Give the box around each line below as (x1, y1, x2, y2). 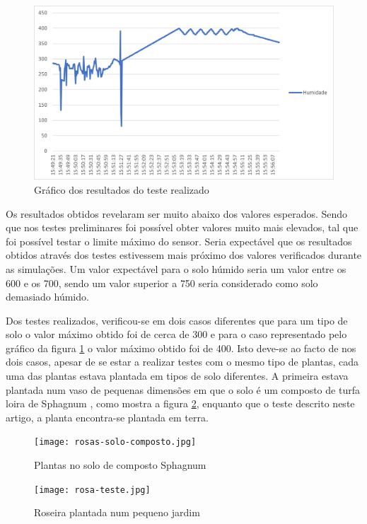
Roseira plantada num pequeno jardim (34, 505, 200, 520)
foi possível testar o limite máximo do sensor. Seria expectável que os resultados (6, 233, 352, 248)
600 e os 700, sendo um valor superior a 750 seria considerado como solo (6, 275, 318, 290)
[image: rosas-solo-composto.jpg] (34, 437, 197, 448)
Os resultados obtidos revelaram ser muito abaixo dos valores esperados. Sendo (6, 206, 348, 221)
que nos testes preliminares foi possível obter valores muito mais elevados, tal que (6, 220, 359, 235)
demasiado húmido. (6, 289, 89, 304)
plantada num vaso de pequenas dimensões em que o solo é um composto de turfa (6, 382, 360, 397)
